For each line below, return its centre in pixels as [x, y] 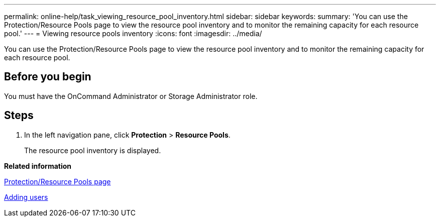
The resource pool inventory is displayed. [93, 150]
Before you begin [48, 77]
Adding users [26, 197]
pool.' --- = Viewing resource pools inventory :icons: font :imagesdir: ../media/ [133, 33]
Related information [38, 166]
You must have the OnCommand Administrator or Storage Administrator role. [131, 96]
